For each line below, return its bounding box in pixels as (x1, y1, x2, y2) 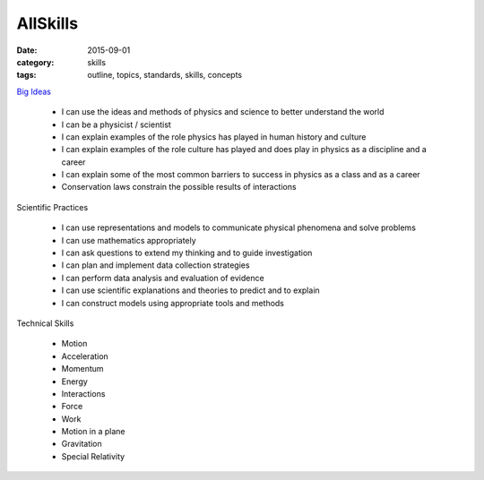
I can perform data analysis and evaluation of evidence (61, 272, 264, 283)
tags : (16, 70, 37, 81)
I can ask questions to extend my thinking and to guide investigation (61, 247, 313, 259)
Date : (16, 45, 38, 56)
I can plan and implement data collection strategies (61, 260, 250, 270)
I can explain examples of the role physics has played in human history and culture (61, 131, 367, 142)
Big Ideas (16, 86, 51, 97)
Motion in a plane (61, 426, 125, 437)
